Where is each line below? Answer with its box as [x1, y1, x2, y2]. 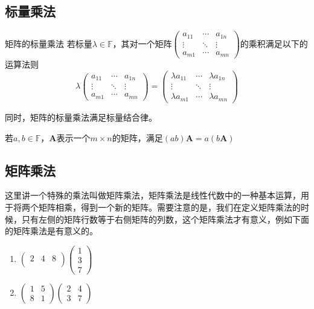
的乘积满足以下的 [240, 37, 308, 49]
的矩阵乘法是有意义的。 [5, 225, 98, 237]
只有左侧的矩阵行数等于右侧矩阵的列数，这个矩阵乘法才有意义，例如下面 [21, 212, 309, 225]
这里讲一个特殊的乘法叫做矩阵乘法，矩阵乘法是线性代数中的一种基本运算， [5, 189, 301, 202]
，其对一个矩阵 [112, 37, 172, 49]
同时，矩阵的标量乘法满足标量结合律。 [5, 110, 157, 123]
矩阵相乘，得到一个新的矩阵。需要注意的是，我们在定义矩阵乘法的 [38, 200, 301, 213]
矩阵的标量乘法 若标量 [5, 37, 92, 49]
